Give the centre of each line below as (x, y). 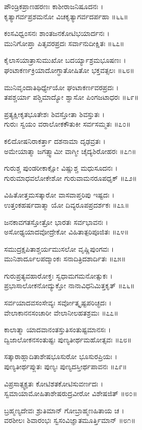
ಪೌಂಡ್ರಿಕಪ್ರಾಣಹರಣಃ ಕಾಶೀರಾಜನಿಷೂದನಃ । (54, 6)
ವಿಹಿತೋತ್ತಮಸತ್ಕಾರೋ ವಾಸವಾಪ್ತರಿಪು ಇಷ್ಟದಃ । (59, 195)
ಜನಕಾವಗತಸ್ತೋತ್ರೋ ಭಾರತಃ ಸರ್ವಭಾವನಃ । (56, 222)
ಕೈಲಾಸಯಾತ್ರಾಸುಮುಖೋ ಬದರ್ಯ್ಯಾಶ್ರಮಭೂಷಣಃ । (65, 60)
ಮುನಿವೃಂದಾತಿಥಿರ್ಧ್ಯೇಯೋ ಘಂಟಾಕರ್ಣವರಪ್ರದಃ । (61, 87)
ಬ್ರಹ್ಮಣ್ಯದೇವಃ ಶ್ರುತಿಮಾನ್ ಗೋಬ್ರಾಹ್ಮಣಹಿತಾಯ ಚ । (64, 410)
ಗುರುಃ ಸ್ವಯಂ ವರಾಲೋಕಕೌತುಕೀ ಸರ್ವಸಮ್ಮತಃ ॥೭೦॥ (67, 124)
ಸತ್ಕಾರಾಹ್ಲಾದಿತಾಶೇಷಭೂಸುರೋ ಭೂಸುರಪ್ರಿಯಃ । (61, 356)
